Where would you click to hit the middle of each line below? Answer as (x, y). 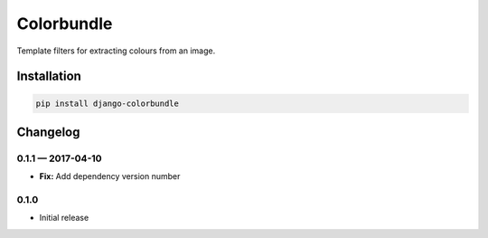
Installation (49, 76)
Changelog (48, 132)
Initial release (64, 218)
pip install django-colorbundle (108, 103)
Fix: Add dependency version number (110, 176)
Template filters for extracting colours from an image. (116, 51)
